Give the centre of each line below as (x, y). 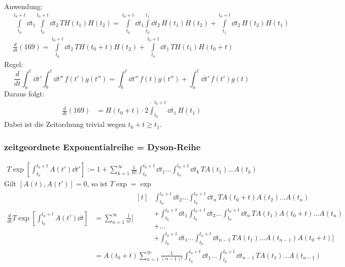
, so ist (97, 183)
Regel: (14, 64)
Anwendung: (23, 6)
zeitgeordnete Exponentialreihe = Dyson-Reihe (102, 146)
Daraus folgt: (24, 94)
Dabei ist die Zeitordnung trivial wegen (65, 124)
